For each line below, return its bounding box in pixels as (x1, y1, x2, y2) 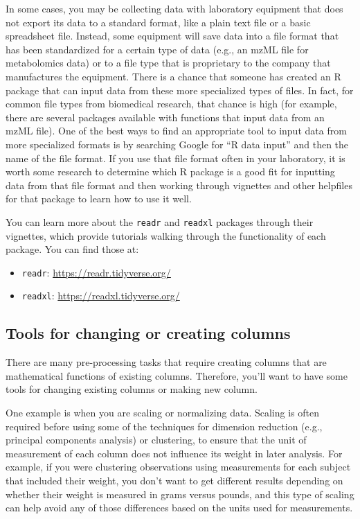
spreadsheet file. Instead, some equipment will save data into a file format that (6, 28, 339, 43)
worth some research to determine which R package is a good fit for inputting (6, 164, 335, 179)
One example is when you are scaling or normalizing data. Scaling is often (6, 405, 320, 420)
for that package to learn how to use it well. (6, 191, 192, 206)
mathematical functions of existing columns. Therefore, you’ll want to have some (6, 368, 348, 382)
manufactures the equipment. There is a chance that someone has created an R (6, 69, 341, 83)
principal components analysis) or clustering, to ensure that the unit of (6, 432, 307, 447)
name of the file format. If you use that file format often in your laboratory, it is (6, 150, 345, 165)
